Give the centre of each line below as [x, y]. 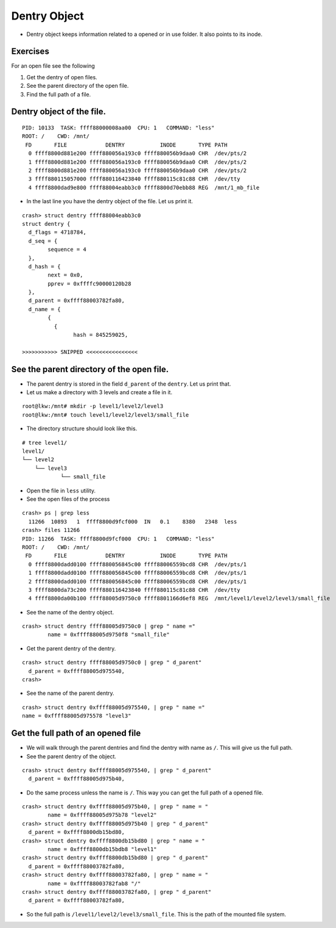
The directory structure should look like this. [82, 429]
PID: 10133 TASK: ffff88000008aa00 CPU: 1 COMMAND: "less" [118, 128]
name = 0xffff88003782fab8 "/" [94, 883]
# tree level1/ [45, 443]
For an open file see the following [53, 66]
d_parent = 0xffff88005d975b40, [76, 779]
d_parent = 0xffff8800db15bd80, [76, 832]
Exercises [30, 52]
